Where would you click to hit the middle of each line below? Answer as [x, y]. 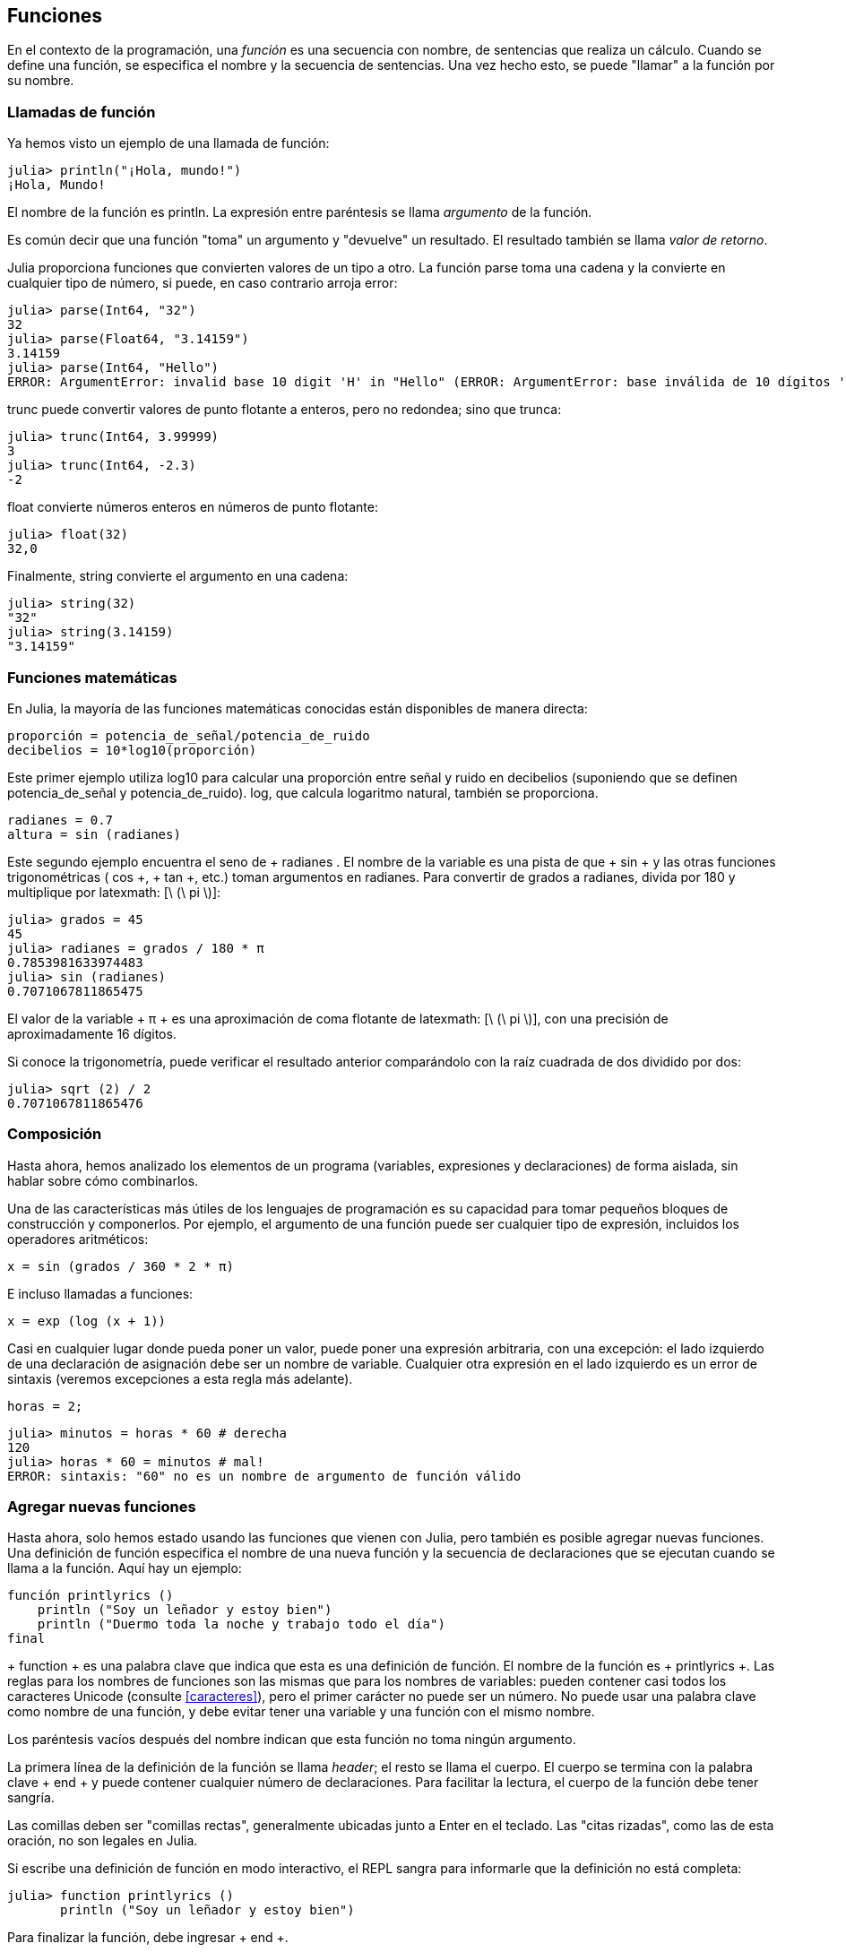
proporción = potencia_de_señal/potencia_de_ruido [189, 735]
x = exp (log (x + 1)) [87, 1321]
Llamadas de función [82, 112]
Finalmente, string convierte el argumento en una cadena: [178, 576]
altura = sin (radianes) [94, 834]
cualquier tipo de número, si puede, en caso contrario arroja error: [203, 283]
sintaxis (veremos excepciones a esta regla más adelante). [180, 1378]
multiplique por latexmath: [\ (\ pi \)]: [114, 892]
